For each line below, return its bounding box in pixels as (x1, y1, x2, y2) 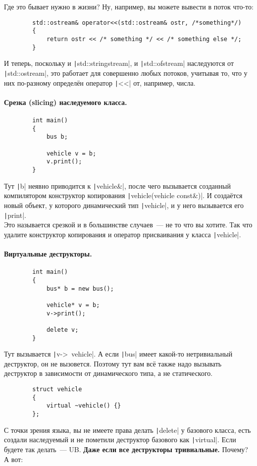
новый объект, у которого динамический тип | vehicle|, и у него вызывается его (4, 200, 244, 210)
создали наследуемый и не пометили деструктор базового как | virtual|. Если (4, 434, 236, 445)
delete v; (46, 326, 79, 333)
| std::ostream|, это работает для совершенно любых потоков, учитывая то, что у (4, 67, 248, 78)
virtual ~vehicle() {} (46, 402, 121, 410)
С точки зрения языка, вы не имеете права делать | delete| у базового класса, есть (4, 424, 251, 435)
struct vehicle (32, 386, 82, 393)
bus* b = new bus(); (46, 285, 114, 292)
